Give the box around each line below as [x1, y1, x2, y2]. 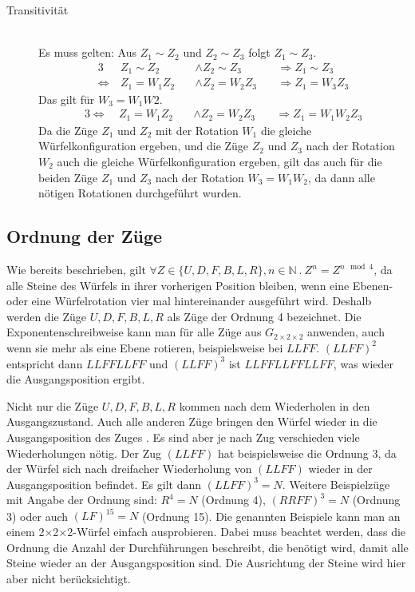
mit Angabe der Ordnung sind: [6, 491, 157, 508]
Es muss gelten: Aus [38, 44, 136, 61]
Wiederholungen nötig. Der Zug [6, 444, 161, 461]
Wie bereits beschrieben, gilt [6, 261, 146, 277]
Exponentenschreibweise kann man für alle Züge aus [6, 324, 262, 340]
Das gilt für [38, 90, 95, 107]
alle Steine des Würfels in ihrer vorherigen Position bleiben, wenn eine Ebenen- [6, 276, 393, 293]
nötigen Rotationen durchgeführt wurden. [38, 185, 242, 201]
